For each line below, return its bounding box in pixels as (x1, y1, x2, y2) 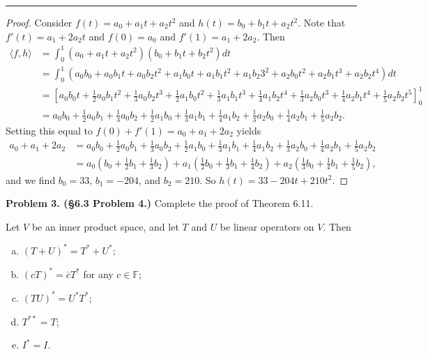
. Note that (298, 15, 346, 29)
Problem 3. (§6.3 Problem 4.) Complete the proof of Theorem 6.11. (6, 196, 314, 210)
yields (236, 123, 261, 138)
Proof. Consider (6, 15, 72, 29)
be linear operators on (220, 219, 314, 233)
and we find (6, 172, 56, 187)
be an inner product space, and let (31, 219, 179, 233)
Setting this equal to (6, 123, 93, 138)
